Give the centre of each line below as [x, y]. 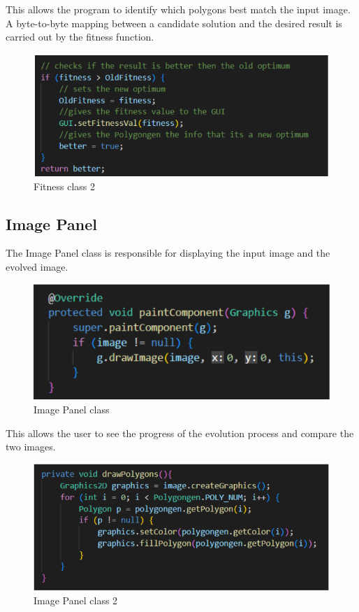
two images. [31, 447]
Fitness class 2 [64, 186]
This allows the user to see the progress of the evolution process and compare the [180, 433]
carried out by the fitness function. [80, 37]
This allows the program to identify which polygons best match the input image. [178, 9]
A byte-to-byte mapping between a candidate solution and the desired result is [174, 23]
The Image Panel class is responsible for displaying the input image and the [168, 253]
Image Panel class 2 [76, 600]
